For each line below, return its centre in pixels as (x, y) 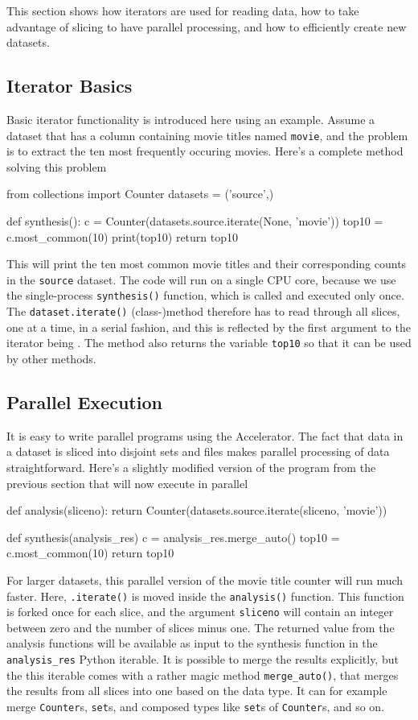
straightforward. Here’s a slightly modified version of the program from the (191, 467)
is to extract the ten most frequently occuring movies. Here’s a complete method (205, 151)
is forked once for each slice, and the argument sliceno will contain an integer (200, 612)
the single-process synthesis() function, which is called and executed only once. (205, 295)
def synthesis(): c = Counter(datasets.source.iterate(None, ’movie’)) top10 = (195, 221)
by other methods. (51, 359)
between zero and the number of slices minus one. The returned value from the (201, 627)
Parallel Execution (84, 402)
